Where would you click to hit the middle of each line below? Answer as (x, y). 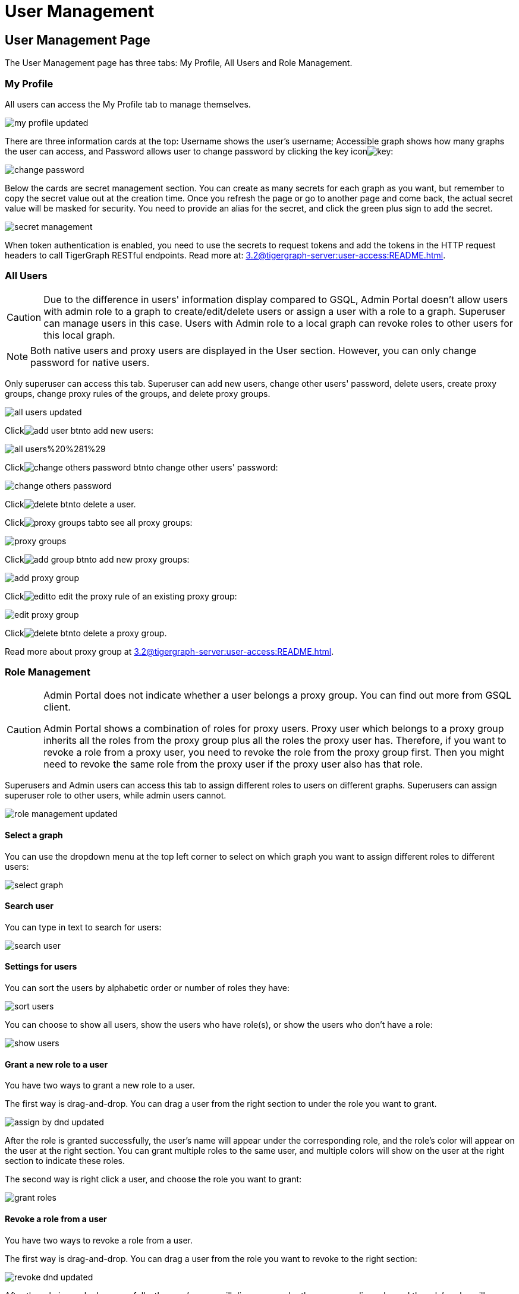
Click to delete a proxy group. (86, 633)
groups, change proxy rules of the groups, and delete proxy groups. (138, 393)
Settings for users (41, 967)
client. (57, 707)
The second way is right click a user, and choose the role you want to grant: (153, 1179)
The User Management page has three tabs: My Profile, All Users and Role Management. (179, 63)
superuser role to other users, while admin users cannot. (116, 796)
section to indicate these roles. (65, 1161)
